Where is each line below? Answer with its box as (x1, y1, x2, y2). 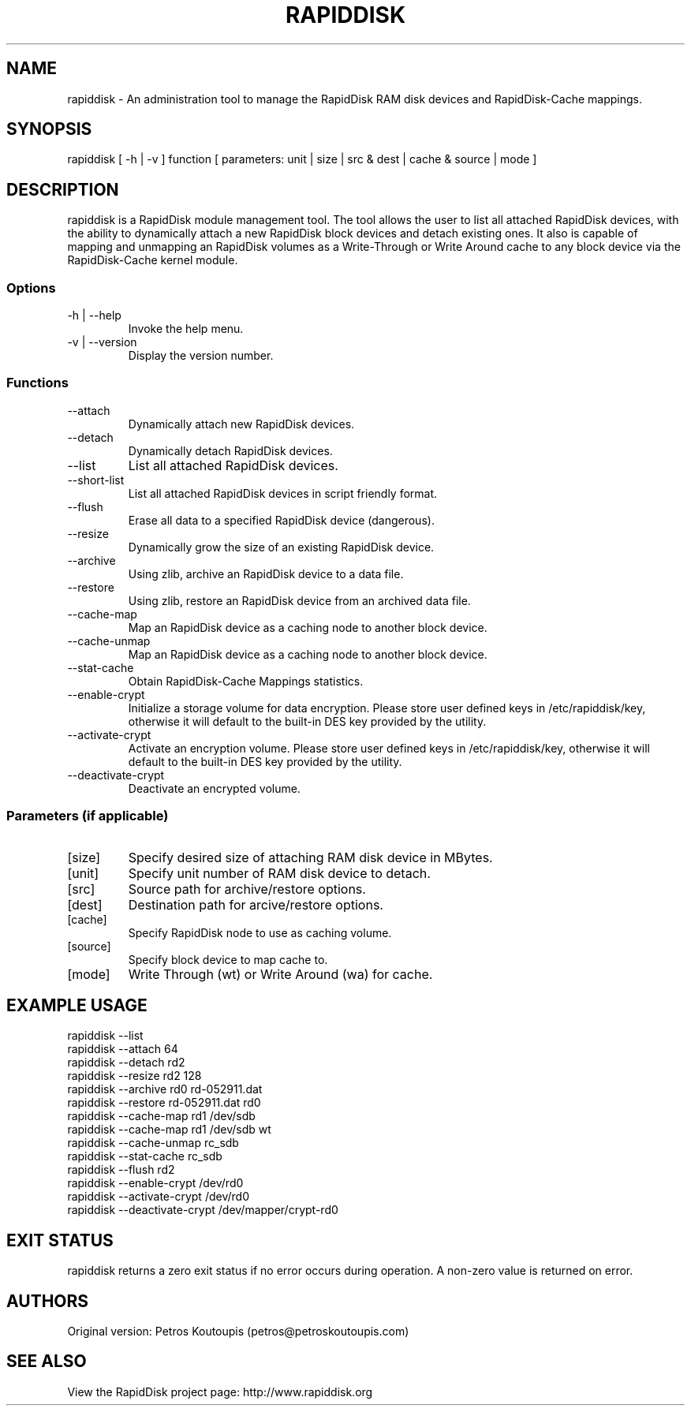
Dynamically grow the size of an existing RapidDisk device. (128, 540, 435, 554)
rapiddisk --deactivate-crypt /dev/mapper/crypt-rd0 (67, 1203, 338, 1217)
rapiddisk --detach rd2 (67, 1055, 185, 1070)
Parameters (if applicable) (6, 808, 169, 824)
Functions (6, 375, 69, 391)
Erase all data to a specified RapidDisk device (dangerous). (128, 513, 435, 527)
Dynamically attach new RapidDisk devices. (128, 417, 355, 431)
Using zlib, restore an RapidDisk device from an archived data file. (128, 593, 471, 607)
